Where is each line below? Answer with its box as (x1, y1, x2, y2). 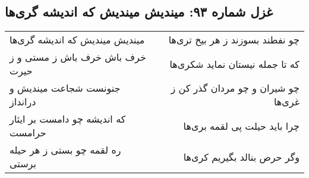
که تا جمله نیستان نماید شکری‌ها (169, 57, 299, 71)
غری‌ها (273, 95, 299, 109)
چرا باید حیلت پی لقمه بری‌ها (183, 118, 299, 133)
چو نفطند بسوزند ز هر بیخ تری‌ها (168, 33, 299, 47)
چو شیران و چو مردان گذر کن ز (171, 81, 299, 95)
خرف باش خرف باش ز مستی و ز (10, 50, 146, 64)
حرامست (10, 126, 46, 140)
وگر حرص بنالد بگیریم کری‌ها (183, 149, 299, 164)
